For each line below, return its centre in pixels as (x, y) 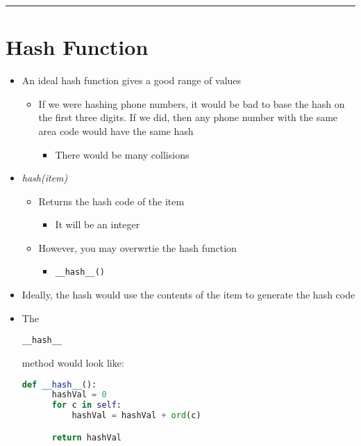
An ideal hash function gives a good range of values (132, 80)
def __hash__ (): (59, 384)
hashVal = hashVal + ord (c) (136, 416)
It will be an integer (98, 224)
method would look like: (73, 362)
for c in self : (87, 405)
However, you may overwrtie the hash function (137, 247)
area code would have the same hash (116, 130)
